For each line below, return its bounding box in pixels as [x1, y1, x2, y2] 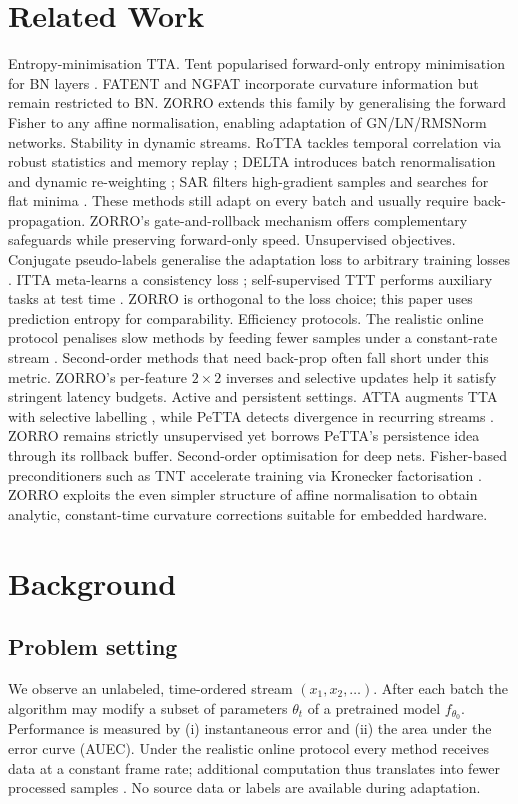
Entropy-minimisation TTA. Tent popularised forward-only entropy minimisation [8, 53, 505, 74]
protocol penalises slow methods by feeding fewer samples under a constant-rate [8, 327, 498, 348]
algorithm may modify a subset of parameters [8, 697, 288, 718]
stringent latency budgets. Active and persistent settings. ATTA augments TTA [8, 386, 498, 407]
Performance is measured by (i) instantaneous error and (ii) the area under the [8, 718, 492, 739]
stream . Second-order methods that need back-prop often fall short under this [8, 347, 489, 368]
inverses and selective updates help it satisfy [225, 366, 497, 387]
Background [8, 562, 177, 603]
